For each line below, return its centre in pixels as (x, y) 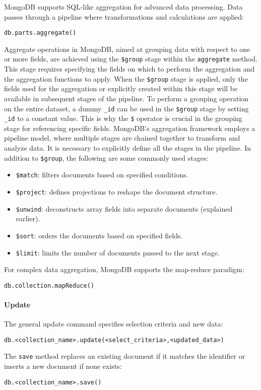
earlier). (28, 218)
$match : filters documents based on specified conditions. (102, 175)
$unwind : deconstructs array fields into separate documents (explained (124, 208)
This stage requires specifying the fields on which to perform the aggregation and (129, 69)
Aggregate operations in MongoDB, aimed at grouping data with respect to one (127, 49)
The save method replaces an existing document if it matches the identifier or (125, 356)
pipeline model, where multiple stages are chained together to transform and (122, 138)
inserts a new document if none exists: (63, 366)
